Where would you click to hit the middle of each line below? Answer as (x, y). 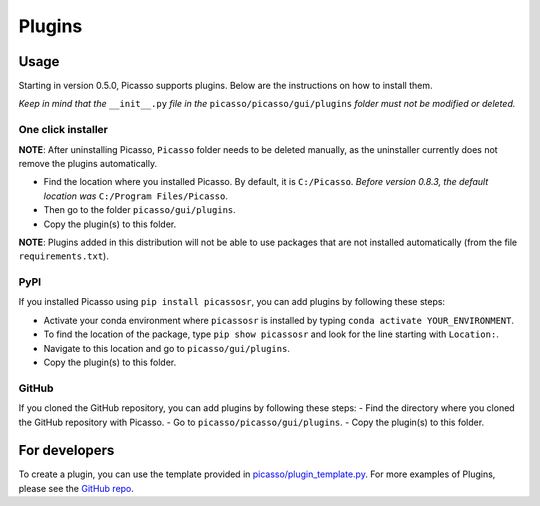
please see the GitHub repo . (76, 488)
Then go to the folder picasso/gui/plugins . (140, 210)
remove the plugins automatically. (88, 163)
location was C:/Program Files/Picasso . (136, 196)
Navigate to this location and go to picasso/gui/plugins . (166, 348)
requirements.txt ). (63, 256)
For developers (66, 450)
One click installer (63, 130)
